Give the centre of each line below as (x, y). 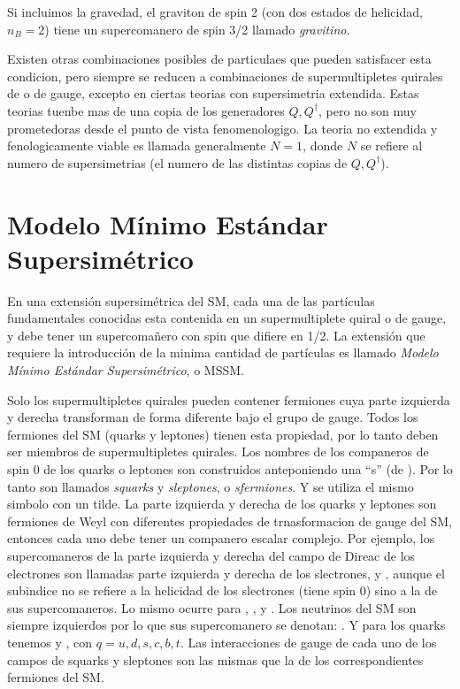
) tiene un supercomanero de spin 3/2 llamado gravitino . (197, 29)
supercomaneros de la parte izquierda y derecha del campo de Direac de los (211, 555)
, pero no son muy (368, 110)
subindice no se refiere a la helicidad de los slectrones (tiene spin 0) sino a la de (222, 590)
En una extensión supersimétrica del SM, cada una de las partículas (191, 300)
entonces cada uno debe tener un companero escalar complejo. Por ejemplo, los (221, 538)
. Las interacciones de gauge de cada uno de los (308, 642)
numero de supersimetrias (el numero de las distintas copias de (177, 162)
